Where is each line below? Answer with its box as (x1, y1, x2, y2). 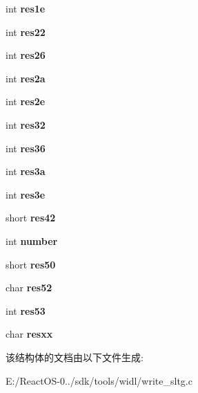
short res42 (6, 210, 56, 225)
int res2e (6, 94, 46, 109)
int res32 (6, 117, 46, 131)
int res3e (6, 187, 46, 201)
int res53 (6, 303, 46, 318)
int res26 (6, 48, 46, 62)
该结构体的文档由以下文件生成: (6, 349, 143, 364)
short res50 (6, 257, 56, 271)
